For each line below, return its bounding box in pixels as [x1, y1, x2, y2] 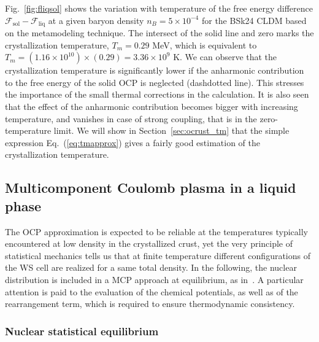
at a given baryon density [48, 14, 144, 26]
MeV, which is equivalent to [152, 38, 257, 51]
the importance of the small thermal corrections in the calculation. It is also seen [5, 88, 309, 101]
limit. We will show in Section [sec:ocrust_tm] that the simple [53, 124, 290, 137]
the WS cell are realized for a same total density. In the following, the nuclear [5, 261, 297, 274]
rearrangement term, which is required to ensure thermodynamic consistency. [5, 297, 295, 310]
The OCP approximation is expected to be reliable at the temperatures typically [5, 225, 309, 238]
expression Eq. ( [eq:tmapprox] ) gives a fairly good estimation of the [5, 136, 260, 149]
